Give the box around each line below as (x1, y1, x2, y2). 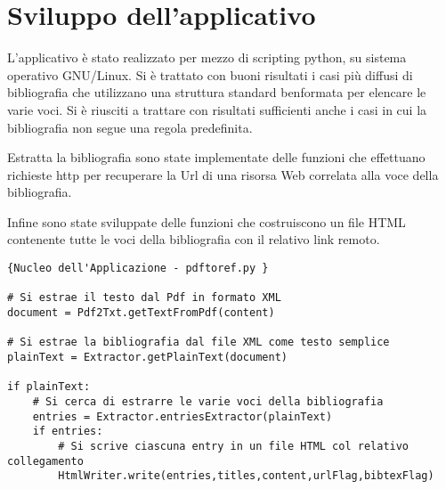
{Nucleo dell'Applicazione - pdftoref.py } (7, 262, 269, 275)
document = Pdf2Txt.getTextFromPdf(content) (7, 306, 275, 320)
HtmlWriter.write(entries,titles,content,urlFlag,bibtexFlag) (58, 469, 434, 483)
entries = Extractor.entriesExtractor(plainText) (32, 410, 333, 423)
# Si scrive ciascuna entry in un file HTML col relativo (58, 439, 410, 452)
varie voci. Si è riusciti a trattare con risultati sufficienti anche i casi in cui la (7, 100, 427, 118)
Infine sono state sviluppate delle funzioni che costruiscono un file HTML (7, 212, 406, 231)
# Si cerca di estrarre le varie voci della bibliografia (32, 395, 384, 408)
